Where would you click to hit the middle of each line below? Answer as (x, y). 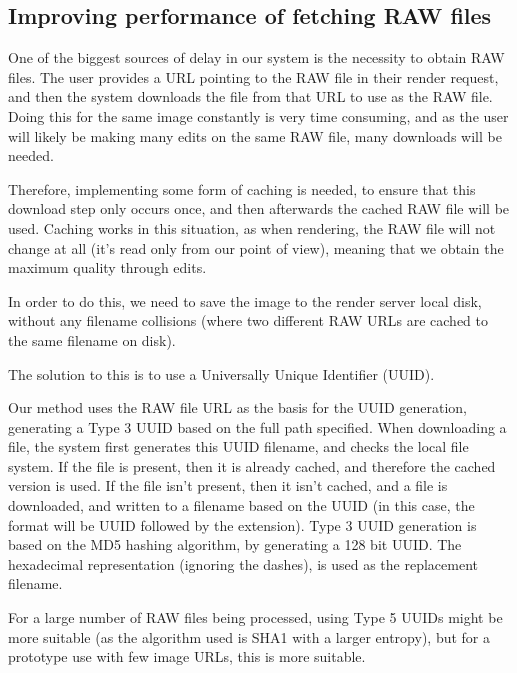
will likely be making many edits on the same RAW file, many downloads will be (255, 135)
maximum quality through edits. (107, 267)
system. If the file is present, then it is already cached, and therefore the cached (252, 465)
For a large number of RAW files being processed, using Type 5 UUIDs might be (255, 617)
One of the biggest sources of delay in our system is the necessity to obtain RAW (256, 57)
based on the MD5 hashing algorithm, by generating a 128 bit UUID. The (235, 544)
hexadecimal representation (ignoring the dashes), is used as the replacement (243, 563)
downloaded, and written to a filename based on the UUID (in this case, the (241, 505)
